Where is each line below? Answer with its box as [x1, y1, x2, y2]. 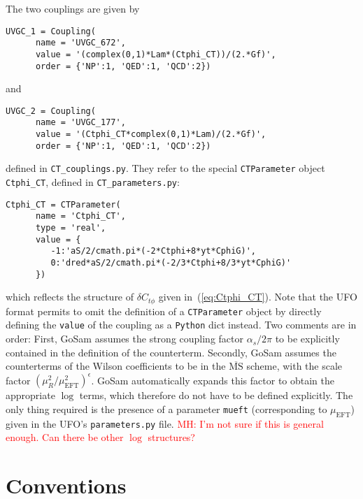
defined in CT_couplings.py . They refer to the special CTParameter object [6, 161, 325, 175]
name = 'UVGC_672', [35, 38, 126, 48]
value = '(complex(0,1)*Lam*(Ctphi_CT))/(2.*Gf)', [35, 49, 276, 59]
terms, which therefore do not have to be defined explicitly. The [79, 388, 353, 403]
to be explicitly [275, 331, 340, 346]
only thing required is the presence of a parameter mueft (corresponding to [6, 401, 327, 416]
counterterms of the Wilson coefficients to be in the [6, 359, 226, 373]
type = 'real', [35, 223, 106, 233]
